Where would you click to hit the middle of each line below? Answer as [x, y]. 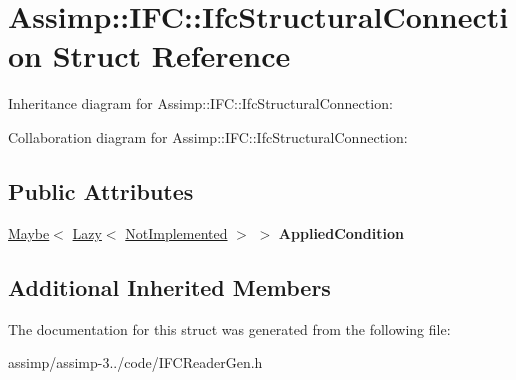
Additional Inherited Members [169, 286]
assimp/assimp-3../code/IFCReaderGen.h [135, 362]
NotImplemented [176, 232]
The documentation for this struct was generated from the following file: [229, 328]
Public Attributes [101, 190]
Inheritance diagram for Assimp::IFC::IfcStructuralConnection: [200, 103]
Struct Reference [171, 55]
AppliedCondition [341, 232]
